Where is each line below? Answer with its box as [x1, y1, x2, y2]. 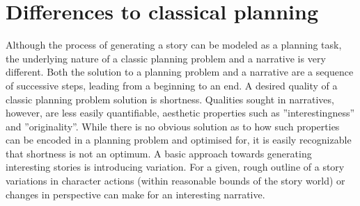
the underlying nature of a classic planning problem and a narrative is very [6, 51, 326, 65]
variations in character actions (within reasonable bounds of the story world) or [6, 173, 345, 188]
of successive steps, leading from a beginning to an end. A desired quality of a [6, 78, 338, 92]
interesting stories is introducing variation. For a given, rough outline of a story [6, 160, 345, 174]
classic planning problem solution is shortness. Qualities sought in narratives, [6, 92, 334, 106]
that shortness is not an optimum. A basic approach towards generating [6, 146, 312, 160]
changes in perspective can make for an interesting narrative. [6, 187, 265, 201]
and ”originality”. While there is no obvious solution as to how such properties [6, 119, 340, 133]
